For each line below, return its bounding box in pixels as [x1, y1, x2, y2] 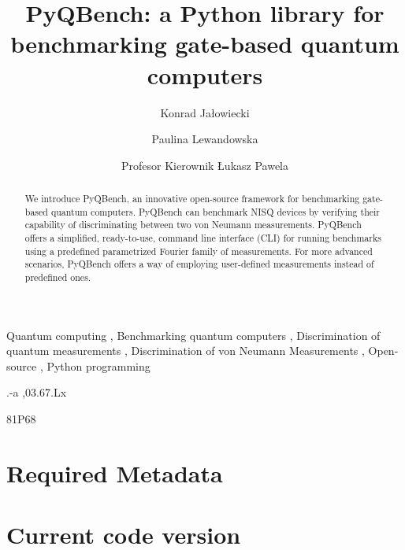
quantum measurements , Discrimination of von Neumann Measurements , [6, 342, 365, 359]
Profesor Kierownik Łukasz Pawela [121, 157, 288, 173]
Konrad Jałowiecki [160, 104, 250, 120]
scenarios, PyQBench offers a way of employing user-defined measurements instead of [24, 257, 374, 271]
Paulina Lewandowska [151, 131, 258, 147]
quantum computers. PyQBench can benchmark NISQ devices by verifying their [50, 205, 380, 218]
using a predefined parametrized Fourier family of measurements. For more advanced [24, 244, 373, 257]
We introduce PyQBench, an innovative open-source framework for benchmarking [24, 192, 360, 205]
